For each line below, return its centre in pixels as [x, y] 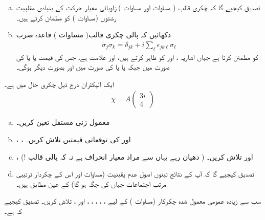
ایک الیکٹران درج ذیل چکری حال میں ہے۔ [59, 84]
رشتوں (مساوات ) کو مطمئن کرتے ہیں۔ [66, 17]
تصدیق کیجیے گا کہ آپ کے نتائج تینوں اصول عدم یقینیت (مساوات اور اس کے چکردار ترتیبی [135, 174]
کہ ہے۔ [13, 211]
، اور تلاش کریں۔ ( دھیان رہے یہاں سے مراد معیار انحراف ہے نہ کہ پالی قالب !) [135, 156]
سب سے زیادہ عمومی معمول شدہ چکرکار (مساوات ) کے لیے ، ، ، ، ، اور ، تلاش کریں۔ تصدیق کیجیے [132, 201]
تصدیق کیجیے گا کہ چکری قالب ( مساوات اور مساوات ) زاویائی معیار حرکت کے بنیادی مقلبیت [138, 7]
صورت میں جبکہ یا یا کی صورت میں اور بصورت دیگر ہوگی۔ [93, 67]
